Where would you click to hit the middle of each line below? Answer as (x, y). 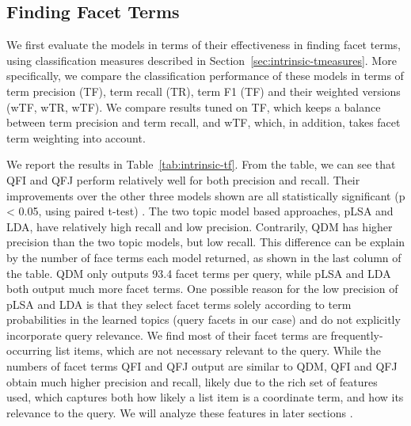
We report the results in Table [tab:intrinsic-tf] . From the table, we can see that (201, 164)
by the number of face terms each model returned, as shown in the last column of (204, 257)
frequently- (357, 335)
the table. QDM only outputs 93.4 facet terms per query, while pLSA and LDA (199, 273)
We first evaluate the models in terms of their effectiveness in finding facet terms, (204, 45)
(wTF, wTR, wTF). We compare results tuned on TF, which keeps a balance (194, 106)
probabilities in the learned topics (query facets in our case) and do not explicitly (204, 319)
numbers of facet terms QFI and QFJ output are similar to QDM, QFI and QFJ (202, 366)
